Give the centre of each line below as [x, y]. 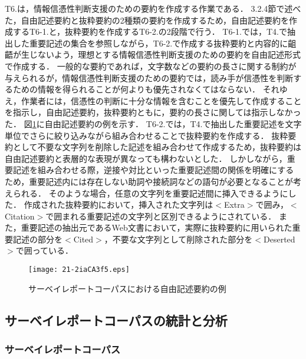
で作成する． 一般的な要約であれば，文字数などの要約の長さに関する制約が [151, 66]
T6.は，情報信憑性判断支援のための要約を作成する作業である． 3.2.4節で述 [149, 8]
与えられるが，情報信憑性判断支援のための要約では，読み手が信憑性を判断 [149, 77]
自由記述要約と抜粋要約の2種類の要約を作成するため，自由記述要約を [155, 20]
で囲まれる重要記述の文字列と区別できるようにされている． [161, 216]
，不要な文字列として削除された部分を [178, 239]
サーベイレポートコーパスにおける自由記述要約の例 [127, 288]
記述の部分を [37, 239]
